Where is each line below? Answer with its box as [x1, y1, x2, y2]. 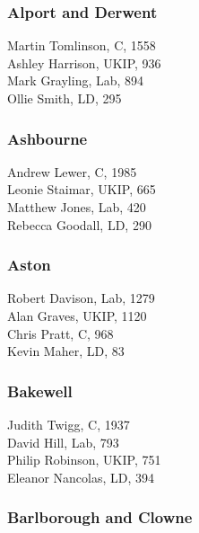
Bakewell [7, 379, 73, 402]
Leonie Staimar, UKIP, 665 [7, 180, 156, 199]
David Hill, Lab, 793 [7, 432, 119, 451]
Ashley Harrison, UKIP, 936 [7, 53, 161, 72]
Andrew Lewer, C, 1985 [7, 162, 137, 181]
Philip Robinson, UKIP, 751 [7, 450, 161, 469]
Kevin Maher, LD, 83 [7, 342, 125, 360]
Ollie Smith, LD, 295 [7, 89, 122, 107]
